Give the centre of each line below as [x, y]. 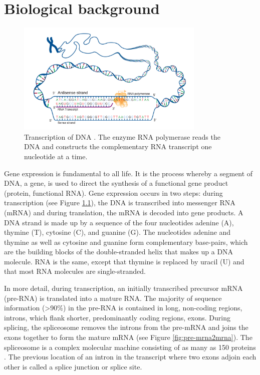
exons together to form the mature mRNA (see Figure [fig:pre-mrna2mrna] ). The [128, 337]
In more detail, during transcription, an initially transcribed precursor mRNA [123, 288]
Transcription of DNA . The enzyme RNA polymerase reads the [122, 136]
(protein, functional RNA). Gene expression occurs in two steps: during [113, 193]
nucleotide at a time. [56, 156]
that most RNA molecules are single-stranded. [75, 271]
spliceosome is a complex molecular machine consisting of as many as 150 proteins [130, 347]
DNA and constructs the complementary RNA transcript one [118, 146]
